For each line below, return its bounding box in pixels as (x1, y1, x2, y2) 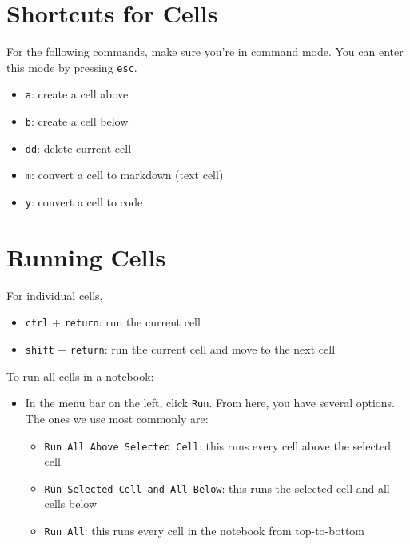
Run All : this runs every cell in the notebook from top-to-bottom (44, 522, 364, 539)
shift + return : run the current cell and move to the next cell (25, 341, 336, 358)
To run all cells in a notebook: (6, 367, 154, 384)
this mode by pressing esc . (6, 58, 137, 75)
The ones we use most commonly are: (25, 410, 209, 426)
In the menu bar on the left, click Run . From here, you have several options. (25, 394, 395, 411)
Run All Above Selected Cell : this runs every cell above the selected (44, 437, 392, 454)
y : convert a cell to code (25, 194, 143, 210)
